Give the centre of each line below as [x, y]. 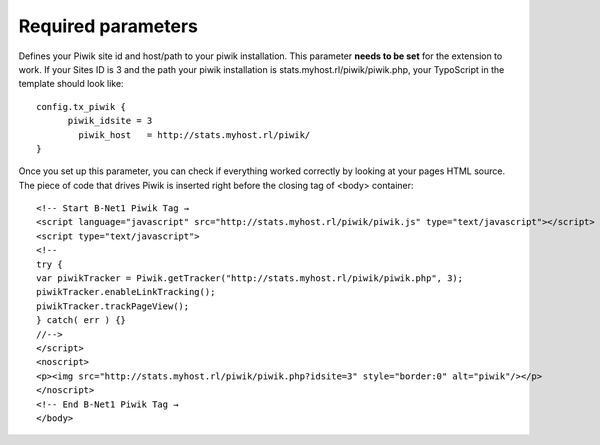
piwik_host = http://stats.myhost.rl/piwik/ [194, 134]
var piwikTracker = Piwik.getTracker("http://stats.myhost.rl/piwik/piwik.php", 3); [250, 278]
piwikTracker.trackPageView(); [113, 306]
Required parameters [108, 26]
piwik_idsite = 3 [110, 121]
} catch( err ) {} [81, 320]
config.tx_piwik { [81, 106]
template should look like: [71, 84]
